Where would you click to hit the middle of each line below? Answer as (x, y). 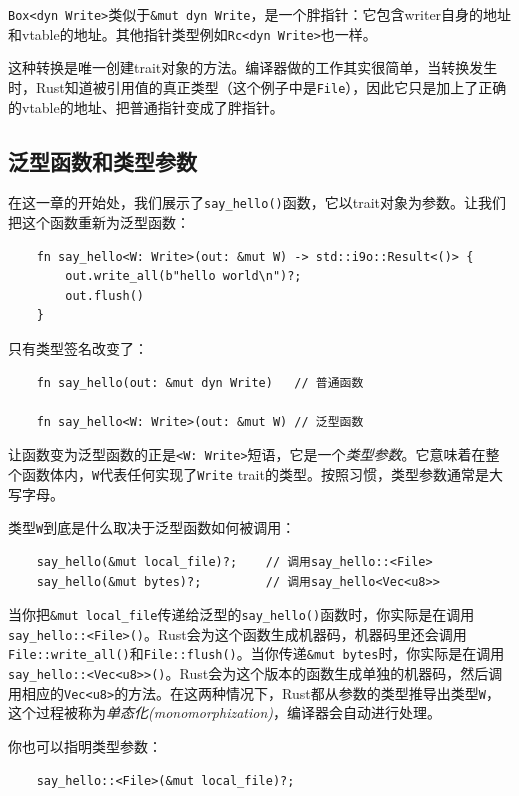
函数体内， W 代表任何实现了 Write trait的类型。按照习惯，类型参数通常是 (255, 474)
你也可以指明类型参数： (85, 745)
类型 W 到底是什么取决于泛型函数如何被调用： (152, 527)
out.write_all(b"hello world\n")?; (183, 276)
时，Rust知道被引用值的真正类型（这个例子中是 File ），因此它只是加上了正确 (257, 86)
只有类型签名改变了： (78, 347)
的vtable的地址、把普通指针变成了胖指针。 (146, 106)
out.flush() (105, 295)
